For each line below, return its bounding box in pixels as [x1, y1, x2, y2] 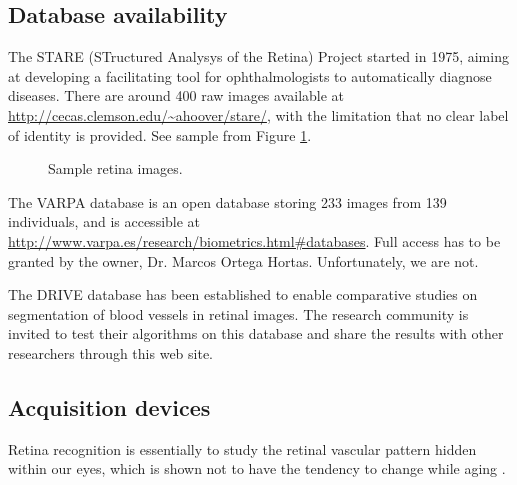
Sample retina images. [48, 158, 183, 179]
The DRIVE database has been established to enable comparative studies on [8, 284, 478, 305]
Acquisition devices [8, 391, 211, 422]
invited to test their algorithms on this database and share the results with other [8, 323, 504, 344]
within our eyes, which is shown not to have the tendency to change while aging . [8, 458, 506, 479]
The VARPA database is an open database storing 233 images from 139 [8, 191, 447, 212]
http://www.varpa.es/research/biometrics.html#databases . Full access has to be [8, 230, 501, 251]
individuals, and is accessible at [8, 211, 201, 232]
